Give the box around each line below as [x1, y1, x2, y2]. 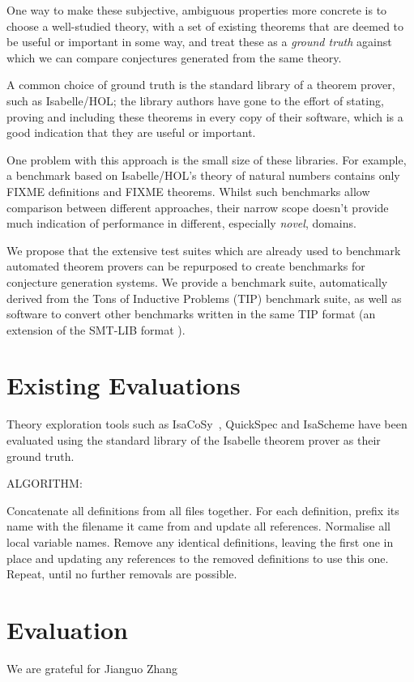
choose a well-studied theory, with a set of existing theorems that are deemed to [6, 17, 404, 34]
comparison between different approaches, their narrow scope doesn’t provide [6, 198, 389, 215]
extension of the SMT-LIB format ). [6, 321, 186, 338]
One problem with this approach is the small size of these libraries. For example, [6, 151, 407, 168]
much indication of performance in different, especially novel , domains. [6, 215, 356, 232]
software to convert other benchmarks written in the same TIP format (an [6, 305, 376, 322]
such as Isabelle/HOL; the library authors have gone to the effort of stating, [6, 92, 384, 109]
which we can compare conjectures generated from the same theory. [6, 49, 342, 66]
